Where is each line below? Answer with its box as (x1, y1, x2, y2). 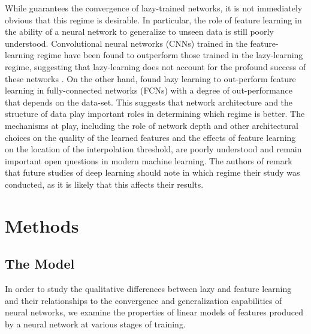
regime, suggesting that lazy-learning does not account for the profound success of (5, 60, 306, 73)
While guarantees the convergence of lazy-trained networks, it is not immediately (5, 2, 303, 14)
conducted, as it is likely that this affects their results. (5, 177, 204, 190)
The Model (5, 254, 75, 273)
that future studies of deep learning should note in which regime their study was (5, 166, 300, 179)
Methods (5, 213, 79, 237)
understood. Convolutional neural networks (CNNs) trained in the (5, 37, 247, 49)
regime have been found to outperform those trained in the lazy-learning (37, 49, 303, 61)
